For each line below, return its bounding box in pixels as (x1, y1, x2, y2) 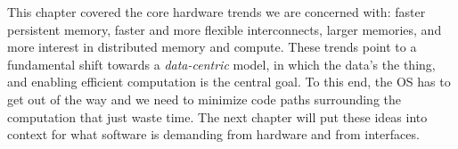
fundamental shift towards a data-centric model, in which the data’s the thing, (7, 54, 436, 73)
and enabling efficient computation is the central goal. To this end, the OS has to (7, 72, 451, 91)
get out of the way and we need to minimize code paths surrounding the (7, 89, 401, 108)
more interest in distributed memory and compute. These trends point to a (7, 37, 417, 56)
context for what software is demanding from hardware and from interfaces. (7, 125, 420, 144)
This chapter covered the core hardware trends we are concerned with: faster (7, 3, 426, 21)
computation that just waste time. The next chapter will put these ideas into (7, 107, 428, 126)
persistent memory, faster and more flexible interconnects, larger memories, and (7, 20, 442, 38)
